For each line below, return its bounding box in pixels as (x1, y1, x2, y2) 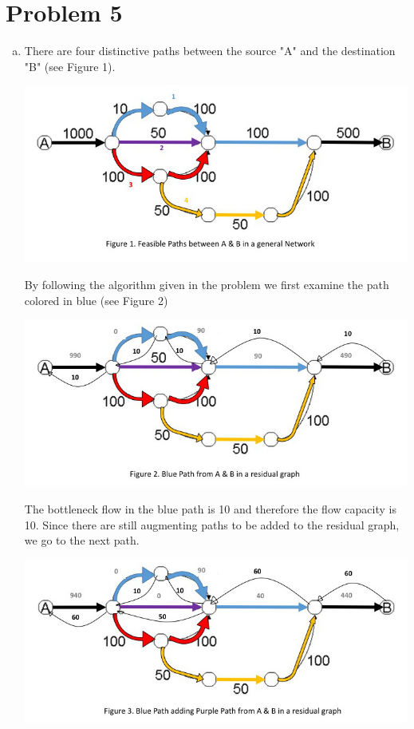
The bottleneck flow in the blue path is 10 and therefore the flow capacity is (24, 501, 396, 517)
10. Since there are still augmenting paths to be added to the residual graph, (24, 516, 400, 533)
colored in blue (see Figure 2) (24, 291, 168, 308)
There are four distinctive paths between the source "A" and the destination (24, 42, 396, 59)
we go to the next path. (24, 532, 140, 549)
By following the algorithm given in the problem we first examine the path (24, 275, 389, 292)
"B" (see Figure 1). (24, 57, 116, 74)
